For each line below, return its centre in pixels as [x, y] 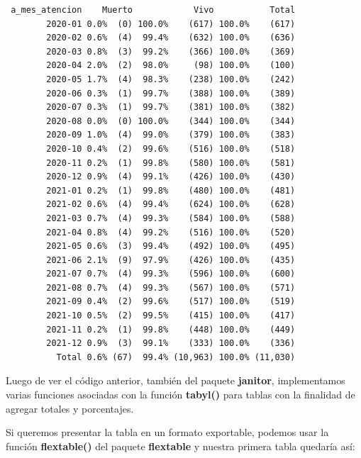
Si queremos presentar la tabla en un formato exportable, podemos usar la [167, 432]
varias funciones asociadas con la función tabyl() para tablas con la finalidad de [180, 395]
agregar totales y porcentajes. [70, 408]
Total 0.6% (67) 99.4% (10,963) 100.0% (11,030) [176, 357]
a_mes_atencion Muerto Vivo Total [153, 10]
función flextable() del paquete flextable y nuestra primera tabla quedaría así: [180, 446]
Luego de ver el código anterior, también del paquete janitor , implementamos [176, 380]
